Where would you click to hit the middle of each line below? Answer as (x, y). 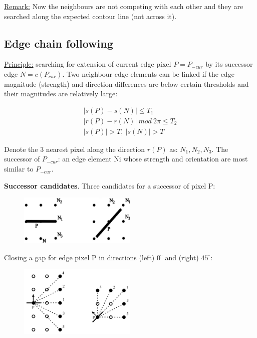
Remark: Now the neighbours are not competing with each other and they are (124, 6)
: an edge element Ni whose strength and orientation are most (153, 159)
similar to (19, 169)
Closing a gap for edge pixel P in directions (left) (79, 257)
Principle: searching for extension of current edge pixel (88, 64)
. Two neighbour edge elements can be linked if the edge (148, 73)
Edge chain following (59, 43)
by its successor (229, 64)
